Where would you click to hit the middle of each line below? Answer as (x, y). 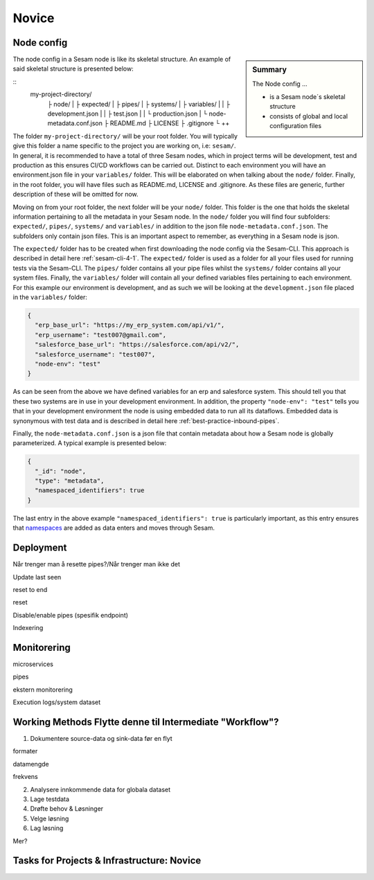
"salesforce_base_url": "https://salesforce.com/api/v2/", (137, 345)
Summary (270, 70)
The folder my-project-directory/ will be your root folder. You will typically (125, 136)
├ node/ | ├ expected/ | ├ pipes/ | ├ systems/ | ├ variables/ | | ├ (139, 104)
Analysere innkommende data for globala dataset (100, 789)
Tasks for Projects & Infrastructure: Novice (107, 861)
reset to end (30, 589)
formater (25, 751)
